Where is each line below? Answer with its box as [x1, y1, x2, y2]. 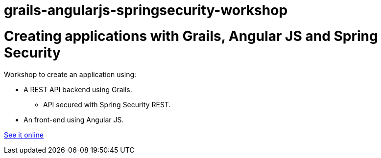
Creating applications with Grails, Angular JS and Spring [4, 27, 378, 44]
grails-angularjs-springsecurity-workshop [4, 2, 288, 19]
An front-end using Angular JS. [24, 115, 124, 124]
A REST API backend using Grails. [24, 85, 132, 94]
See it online [4, 130, 44, 139]
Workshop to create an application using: [4, 70, 137, 79]
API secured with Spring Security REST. [43, 100, 171, 109]
